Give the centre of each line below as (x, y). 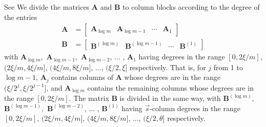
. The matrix (89, 98)
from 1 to (228, 67)
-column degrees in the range (195, 108)
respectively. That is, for (168, 67)
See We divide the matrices (47, 7)
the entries (21, 17)
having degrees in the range (182, 57)
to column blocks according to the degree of (191, 7)
